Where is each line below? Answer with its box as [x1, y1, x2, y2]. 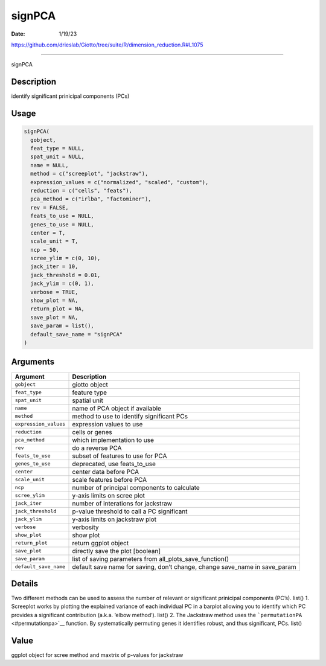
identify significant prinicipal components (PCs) [11, 92, 130, 100]
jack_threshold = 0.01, [30, 272, 101, 278]
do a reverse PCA [72, 444, 122, 452]
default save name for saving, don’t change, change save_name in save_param [72, 562, 297, 571]
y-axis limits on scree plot [72, 491, 145, 499]
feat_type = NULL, [30, 145, 85, 152]
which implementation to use [72, 435, 154, 444]
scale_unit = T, [30, 238, 78, 245]
